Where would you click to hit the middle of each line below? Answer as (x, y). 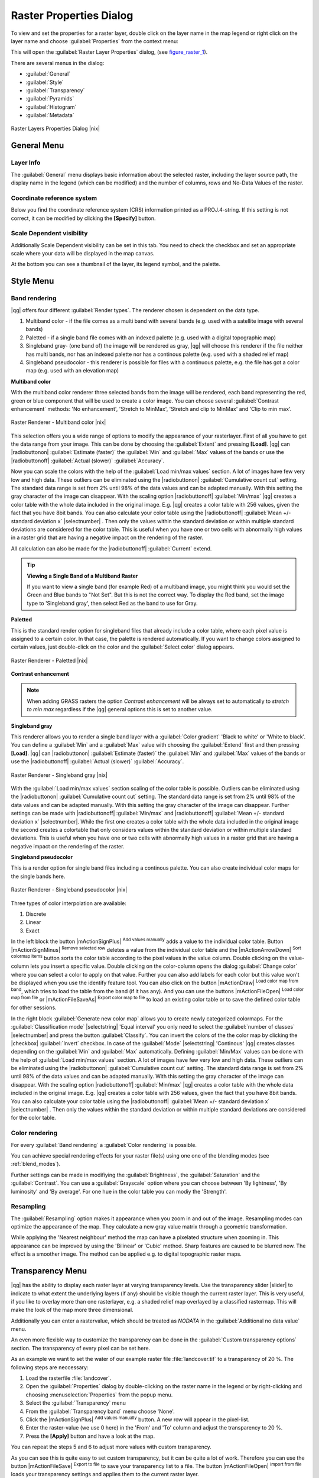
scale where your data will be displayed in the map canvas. (83, 254)
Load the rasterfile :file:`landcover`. (69, 1378)
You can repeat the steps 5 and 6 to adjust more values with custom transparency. (111, 1447)
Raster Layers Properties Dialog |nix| (56, 129)
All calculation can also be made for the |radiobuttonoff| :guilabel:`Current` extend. (111, 548)
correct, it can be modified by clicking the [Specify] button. (83, 218)
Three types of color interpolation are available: (69, 903)
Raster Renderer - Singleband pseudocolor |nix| (69, 890)
